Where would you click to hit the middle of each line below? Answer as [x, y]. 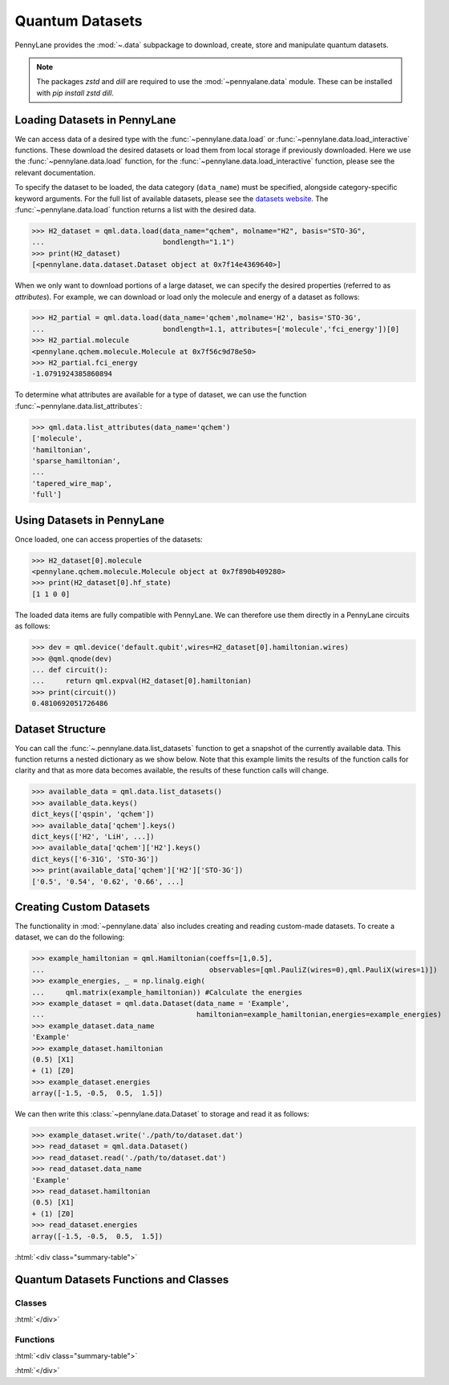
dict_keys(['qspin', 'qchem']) [93, 814]
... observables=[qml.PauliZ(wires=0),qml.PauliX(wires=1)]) [235, 969]
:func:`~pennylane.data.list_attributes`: [79, 406]
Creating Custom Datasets [82, 907]
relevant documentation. [55, 172]
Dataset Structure [61, 729]
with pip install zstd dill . [75, 93]
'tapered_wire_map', [72, 483]
